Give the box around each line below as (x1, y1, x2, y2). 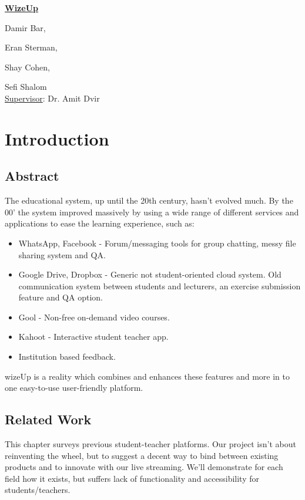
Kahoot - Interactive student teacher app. (18, 330, 169, 343)
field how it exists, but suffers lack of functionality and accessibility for (5, 472, 259, 484)
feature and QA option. (18, 291, 103, 303)
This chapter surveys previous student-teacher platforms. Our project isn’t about (5, 438, 296, 450)
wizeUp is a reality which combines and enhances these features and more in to (5, 370, 290, 382)
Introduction (5, 126, 109, 150)
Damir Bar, (5, 21, 46, 33)
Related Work (5, 410, 92, 428)
